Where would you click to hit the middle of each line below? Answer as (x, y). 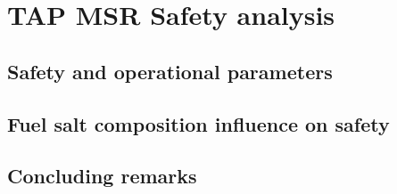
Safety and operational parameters (170, 71)
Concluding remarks (102, 176)
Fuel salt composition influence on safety (198, 123)
